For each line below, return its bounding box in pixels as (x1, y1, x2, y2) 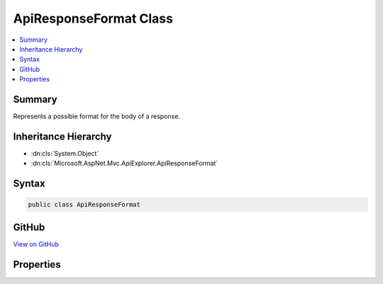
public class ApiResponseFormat (28, 200, 141, 209)
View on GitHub (13, 239, 60, 248)
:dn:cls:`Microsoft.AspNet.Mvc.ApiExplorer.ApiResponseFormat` (30, 159, 218, 168)
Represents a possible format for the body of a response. (13, 112, 181, 120)
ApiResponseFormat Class (13, 11, 174, 26)
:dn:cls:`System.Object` (30, 149, 99, 157)
